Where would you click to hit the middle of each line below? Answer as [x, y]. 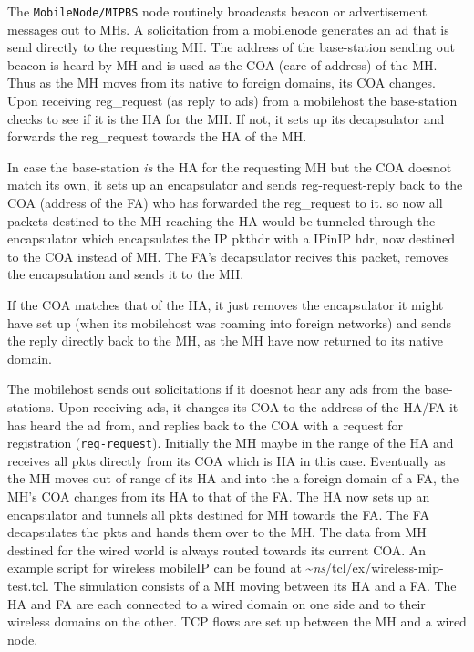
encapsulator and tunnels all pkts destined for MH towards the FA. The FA [218, 514]
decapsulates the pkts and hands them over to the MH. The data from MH [217, 532]
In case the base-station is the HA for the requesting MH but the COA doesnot [230, 166]
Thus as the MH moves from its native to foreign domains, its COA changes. [222, 83]
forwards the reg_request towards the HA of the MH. [157, 136]
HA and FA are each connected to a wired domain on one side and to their [216, 603]
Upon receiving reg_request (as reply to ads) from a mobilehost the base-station [232, 101]
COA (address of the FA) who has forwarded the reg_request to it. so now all [225, 202]
